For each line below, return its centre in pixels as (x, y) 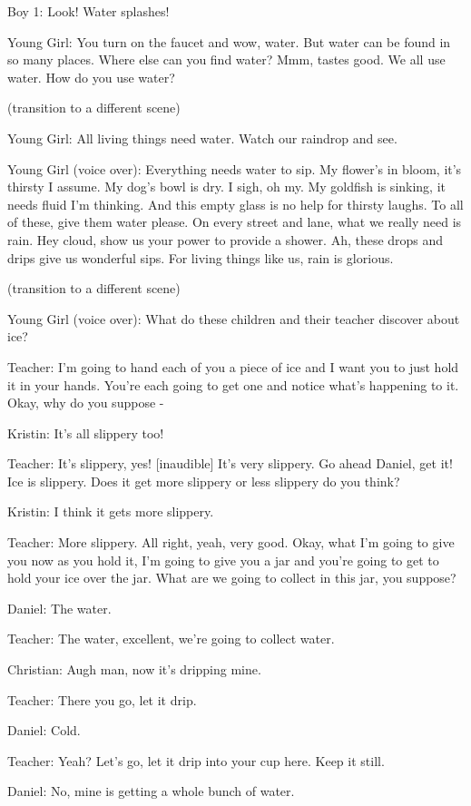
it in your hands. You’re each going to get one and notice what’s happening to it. (233, 384)
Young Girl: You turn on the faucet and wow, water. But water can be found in (229, 41)
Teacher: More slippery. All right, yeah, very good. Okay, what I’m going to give (231, 542)
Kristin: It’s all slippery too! (86, 432)
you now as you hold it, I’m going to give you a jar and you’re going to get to (223, 560)
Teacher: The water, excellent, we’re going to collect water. (171, 639)
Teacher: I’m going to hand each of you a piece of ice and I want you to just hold (233, 366)
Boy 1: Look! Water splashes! (88, 11)
